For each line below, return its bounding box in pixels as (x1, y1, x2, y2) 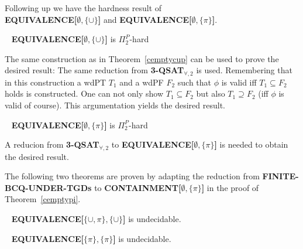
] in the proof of (201, 181, 259, 193)
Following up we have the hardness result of (5, 2, 162, 13)
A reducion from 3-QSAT (5, 138, 99, 151)
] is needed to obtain (214, 138, 288, 151)
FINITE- (262, 170, 299, 182)
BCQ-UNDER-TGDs (5, 181, 92, 193)
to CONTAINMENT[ (94, 181, 181, 193)
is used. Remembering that (196, 64, 292, 76)
